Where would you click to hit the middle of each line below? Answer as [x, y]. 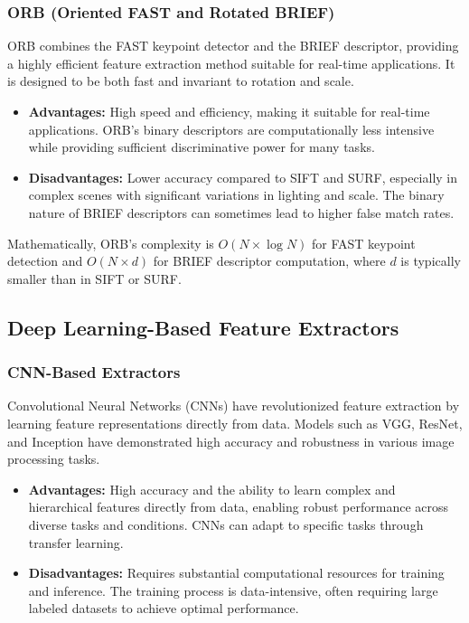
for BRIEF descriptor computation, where [269, 261]
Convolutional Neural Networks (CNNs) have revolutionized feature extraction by [234, 406]
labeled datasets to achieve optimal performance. [164, 608]
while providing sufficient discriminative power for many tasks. [202, 147]
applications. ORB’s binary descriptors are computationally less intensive [231, 129]
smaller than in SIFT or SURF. [94, 278]
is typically [431, 261]
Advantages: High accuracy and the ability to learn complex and [212, 489]
